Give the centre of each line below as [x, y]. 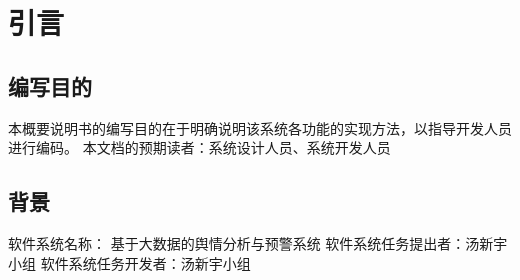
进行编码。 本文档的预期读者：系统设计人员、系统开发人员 [199, 147]
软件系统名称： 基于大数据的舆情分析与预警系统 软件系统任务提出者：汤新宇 [258, 242]
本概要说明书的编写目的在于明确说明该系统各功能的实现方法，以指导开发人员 [260, 127]
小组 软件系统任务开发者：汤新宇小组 [129, 262]
